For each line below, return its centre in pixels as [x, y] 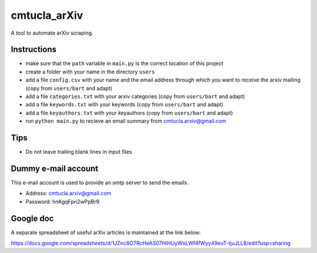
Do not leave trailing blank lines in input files [79, 152]
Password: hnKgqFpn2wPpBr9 [63, 201]
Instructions [34, 50]
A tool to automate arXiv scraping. [52, 33]
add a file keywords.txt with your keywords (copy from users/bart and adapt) [124, 104]
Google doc [32, 218]
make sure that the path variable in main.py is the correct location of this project [124, 63]
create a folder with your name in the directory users [90, 72]
